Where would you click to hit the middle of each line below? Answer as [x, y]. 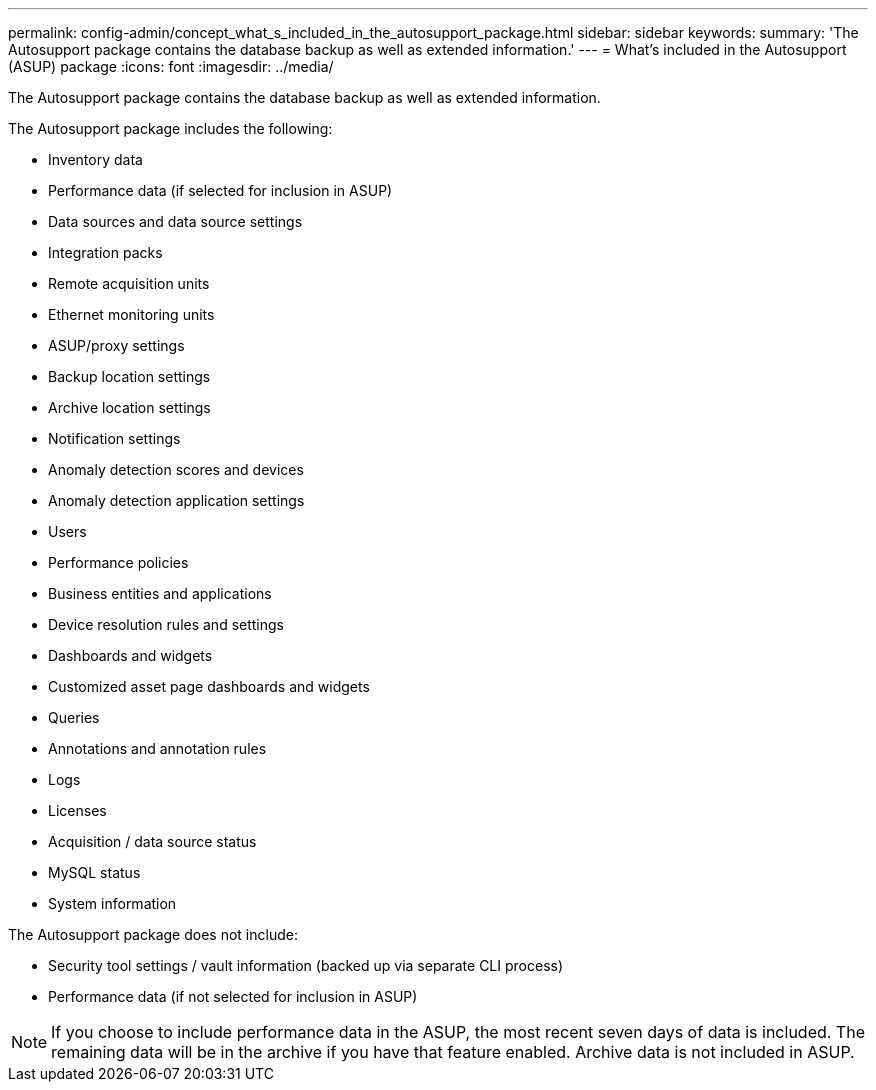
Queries [74, 717]
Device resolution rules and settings [166, 624]
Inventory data [95, 159]
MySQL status [94, 872]
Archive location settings [129, 407]
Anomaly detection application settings [176, 500]
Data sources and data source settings [175, 221]
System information [112, 903]
